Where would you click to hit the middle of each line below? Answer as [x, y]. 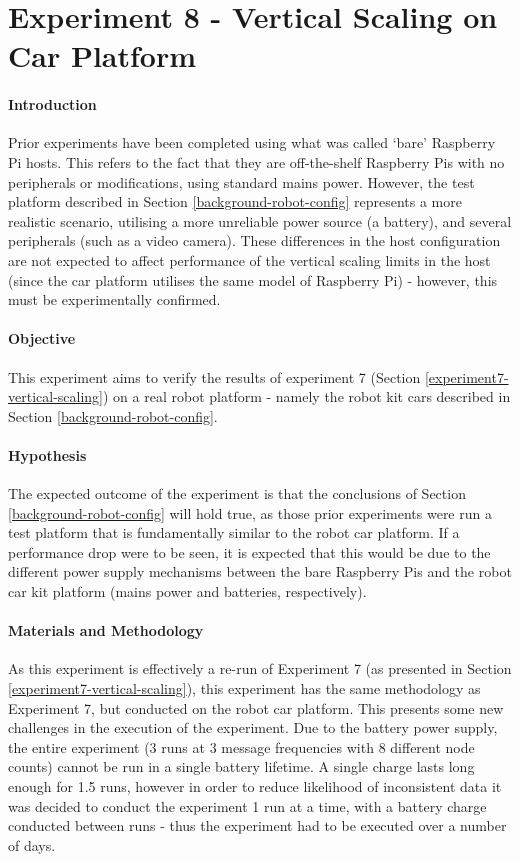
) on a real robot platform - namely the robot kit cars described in [307, 396]
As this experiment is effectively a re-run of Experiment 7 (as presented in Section [260, 668]
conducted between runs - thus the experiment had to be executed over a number [257, 825]
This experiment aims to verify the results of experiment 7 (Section [214, 376]
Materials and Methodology [106, 630]
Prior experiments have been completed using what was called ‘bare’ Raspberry [252, 142]
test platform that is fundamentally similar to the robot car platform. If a [234, 532]
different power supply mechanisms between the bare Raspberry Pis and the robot [260, 571]
